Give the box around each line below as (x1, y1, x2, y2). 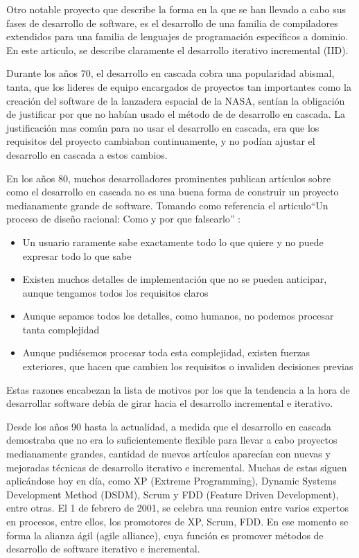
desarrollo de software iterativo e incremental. (6, 541, 200, 556)
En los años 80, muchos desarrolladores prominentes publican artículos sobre (6, 171, 331, 185)
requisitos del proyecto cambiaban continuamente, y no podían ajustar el (6, 134, 315, 148)
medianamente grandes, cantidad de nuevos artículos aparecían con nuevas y (6, 446, 331, 461)
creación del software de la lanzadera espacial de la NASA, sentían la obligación (6, 93, 345, 107)
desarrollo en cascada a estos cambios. (6, 147, 168, 162)
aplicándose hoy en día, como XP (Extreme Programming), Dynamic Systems (6, 473, 337, 488)
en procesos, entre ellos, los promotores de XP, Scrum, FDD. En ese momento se (6, 514, 349, 528)
